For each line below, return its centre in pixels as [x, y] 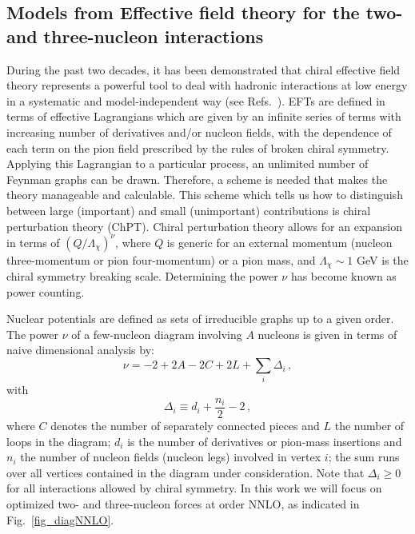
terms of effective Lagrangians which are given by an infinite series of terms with [204, 116]
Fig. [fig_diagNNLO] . [60, 519]
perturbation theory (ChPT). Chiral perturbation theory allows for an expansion [205, 226]
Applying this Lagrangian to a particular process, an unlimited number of [188, 163]
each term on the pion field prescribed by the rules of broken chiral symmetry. [198, 147]
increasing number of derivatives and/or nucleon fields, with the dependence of [199, 132]
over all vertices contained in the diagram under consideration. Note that [186, 472]
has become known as [343, 276]
